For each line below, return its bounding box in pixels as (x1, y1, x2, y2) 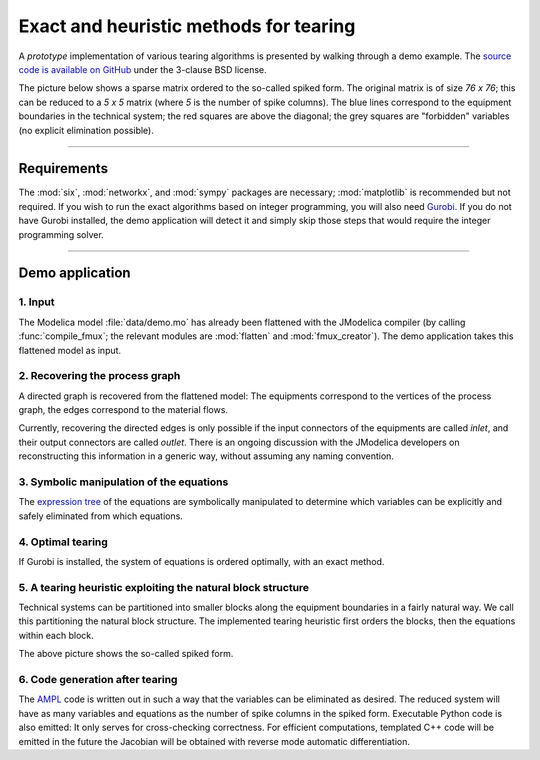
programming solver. (18, 228, 104, 240)
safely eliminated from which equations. (18, 510, 184, 522)
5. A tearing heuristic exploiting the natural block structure (18, 580, 310, 594)
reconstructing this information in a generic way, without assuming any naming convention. (18, 450, 395, 462)
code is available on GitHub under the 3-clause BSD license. (18, 63, 267, 75)
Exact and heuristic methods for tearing (18, 15, 356, 37)
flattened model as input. (18, 344, 122, 356)
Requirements (18, 160, 109, 177)
